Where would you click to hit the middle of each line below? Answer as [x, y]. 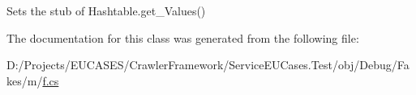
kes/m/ [25, 80]
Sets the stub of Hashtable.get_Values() [106, 10]
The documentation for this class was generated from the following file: [183, 37]
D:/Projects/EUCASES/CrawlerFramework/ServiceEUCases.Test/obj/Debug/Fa [208, 65]
